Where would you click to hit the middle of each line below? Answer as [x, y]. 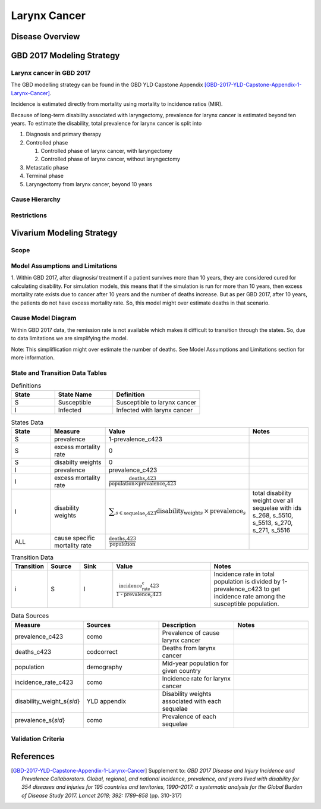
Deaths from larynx [189, 648]
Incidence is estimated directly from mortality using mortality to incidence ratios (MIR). [117, 104]
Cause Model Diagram [44, 318]
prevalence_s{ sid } [40, 720]
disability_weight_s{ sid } [47, 701]
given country [182, 670]
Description [179, 625]
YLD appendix [106, 701]
